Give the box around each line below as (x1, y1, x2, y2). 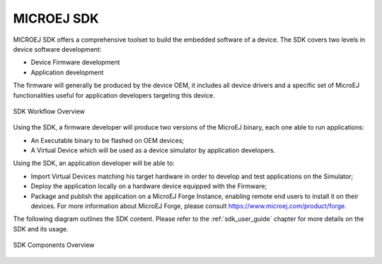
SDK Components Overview (13, 241, 95, 249)
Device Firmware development (30, 58, 120, 67)
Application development (30, 68, 104, 76)
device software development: (13, 45, 102, 53)
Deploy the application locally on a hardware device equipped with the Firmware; (30, 182, 267, 190)
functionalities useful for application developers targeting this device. (13, 91, 215, 99)
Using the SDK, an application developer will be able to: (13, 159, 175, 168)
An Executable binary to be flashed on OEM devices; (30, 136, 185, 144)
